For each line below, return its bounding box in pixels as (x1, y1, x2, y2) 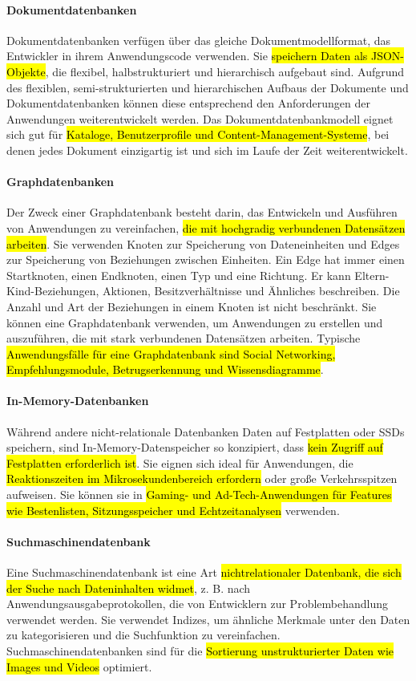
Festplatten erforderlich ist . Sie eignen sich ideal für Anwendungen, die (6, 454, 353, 471)
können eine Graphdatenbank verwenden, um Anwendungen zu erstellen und (6, 314, 383, 330)
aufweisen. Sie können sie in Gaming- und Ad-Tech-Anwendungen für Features (6, 486, 392, 503)
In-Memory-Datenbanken (6, 392, 149, 409)
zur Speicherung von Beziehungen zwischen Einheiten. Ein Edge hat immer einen (6, 251, 405, 268)
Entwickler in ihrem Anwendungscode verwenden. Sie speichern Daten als (6, 47, 368, 64)
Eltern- (354, 266, 390, 283)
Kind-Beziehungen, (6, 282, 99, 299)
